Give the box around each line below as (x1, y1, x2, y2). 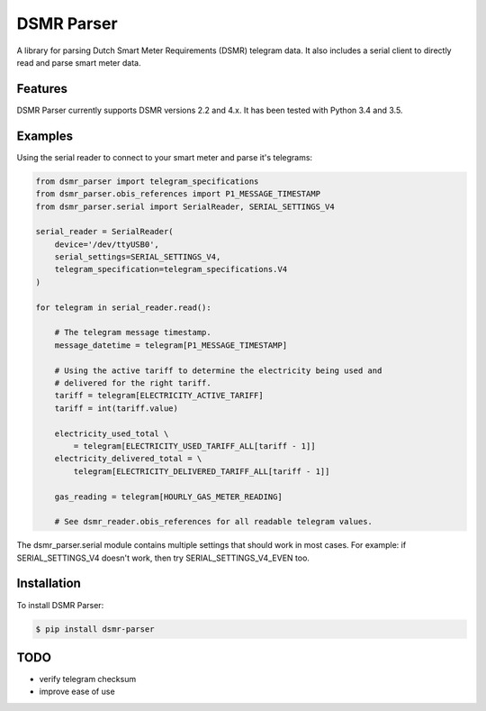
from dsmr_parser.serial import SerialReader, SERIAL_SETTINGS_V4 (35, 201, 335, 212)
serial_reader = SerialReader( (35, 226, 175, 237)
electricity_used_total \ (54, 428, 169, 439)
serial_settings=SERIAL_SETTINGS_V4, (54, 252, 221, 262)
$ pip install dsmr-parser (35, 624, 155, 634)
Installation (16, 576, 81, 591)
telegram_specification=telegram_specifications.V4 (54, 264, 288, 275)
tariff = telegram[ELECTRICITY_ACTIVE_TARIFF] (54, 390, 265, 401)
